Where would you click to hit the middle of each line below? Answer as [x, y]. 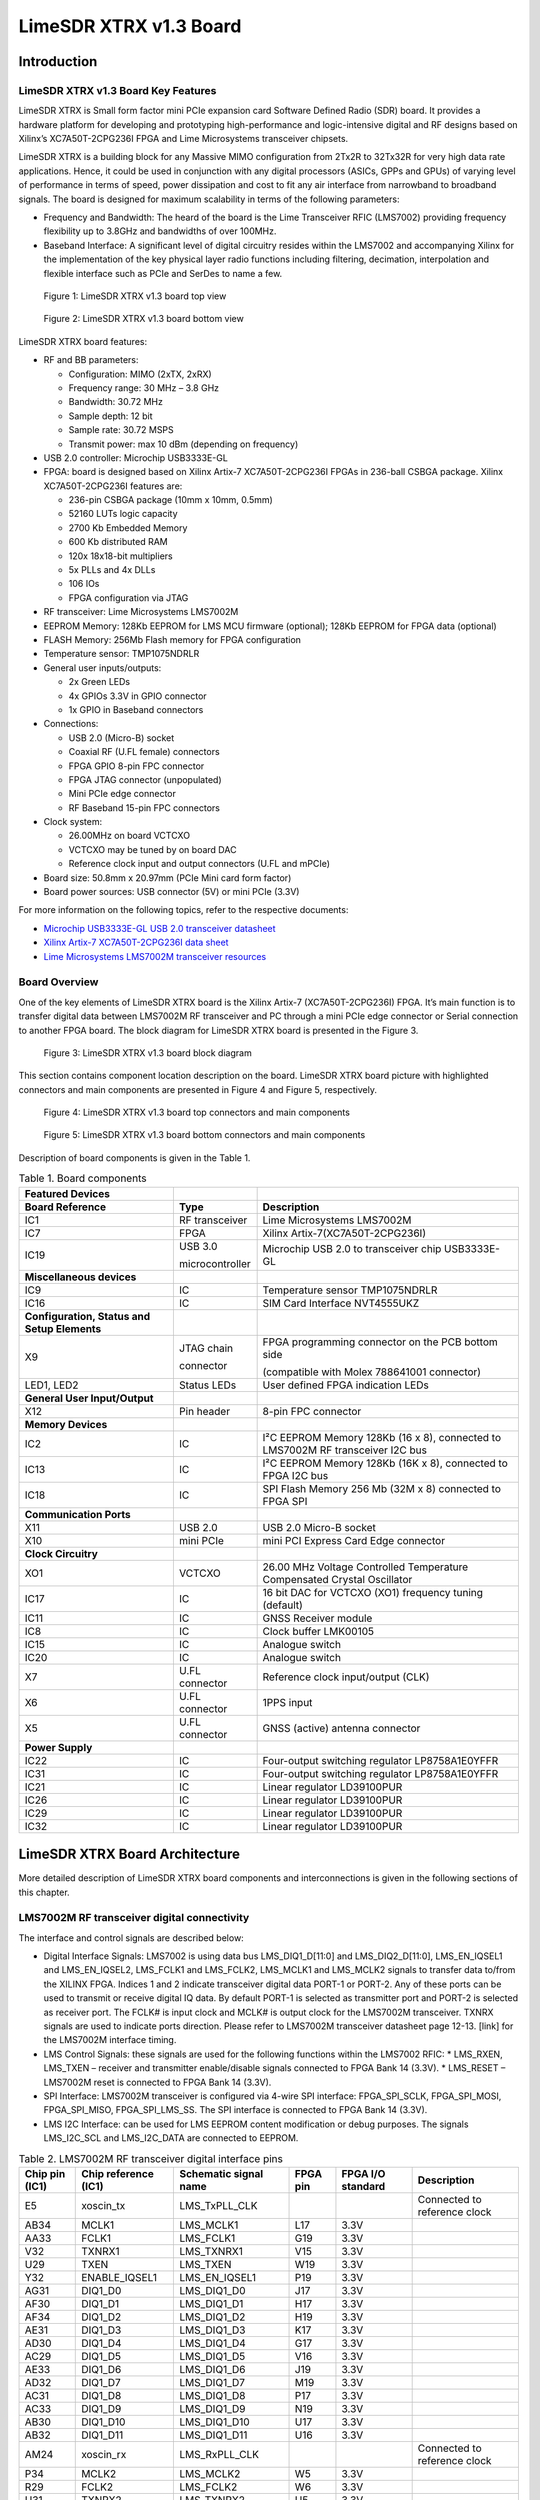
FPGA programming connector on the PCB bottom [380, 1342]
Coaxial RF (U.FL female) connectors [144, 752]
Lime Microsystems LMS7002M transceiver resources [155, 956]
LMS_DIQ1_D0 [212, 2290]
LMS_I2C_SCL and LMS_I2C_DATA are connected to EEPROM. [171, 2138]
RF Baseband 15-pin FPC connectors [144, 807]
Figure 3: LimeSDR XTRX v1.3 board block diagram [147, 1052]
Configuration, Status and [87, 1316]
